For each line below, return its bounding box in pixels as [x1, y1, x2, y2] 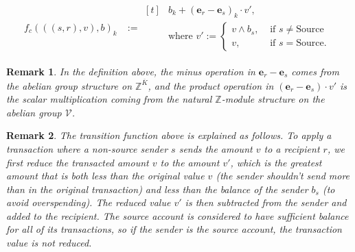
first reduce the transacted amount [6, 155, 149, 169]
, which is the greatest [230, 155, 322, 169]
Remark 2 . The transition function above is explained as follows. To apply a [6, 128, 332, 142]
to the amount [160, 155, 220, 169]
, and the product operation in [148, 78, 274, 92]
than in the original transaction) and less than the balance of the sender [6, 181, 308, 196]
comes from [291, 64, 339, 78]
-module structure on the [221, 92, 325, 106]
